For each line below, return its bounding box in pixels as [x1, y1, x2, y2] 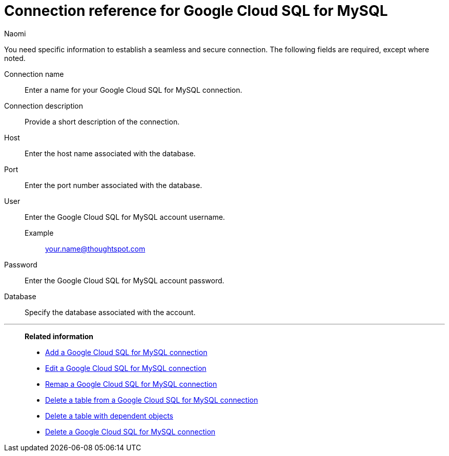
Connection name [4, 69, 64, 78]
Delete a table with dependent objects [45, 411, 173, 420]
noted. [4, 53, 26, 63]
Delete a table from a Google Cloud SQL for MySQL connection [45, 395, 258, 404]
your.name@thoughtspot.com [45, 244, 146, 253]
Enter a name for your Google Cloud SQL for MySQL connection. [25, 85, 242, 94]
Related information [25, 331, 94, 341]
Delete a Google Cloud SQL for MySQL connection [45, 427, 216, 436]
